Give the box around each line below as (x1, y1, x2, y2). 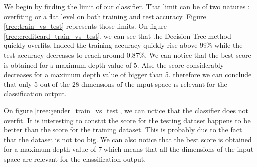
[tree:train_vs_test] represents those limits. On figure (4, 21, 167, 31)
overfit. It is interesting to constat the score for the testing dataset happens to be (4, 115, 251, 125)
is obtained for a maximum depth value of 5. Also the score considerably (4, 59, 224, 70)
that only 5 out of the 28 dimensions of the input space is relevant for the (4, 79, 227, 89)
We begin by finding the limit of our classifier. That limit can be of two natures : (4, 1, 250, 11)
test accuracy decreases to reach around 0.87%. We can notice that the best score (4, 49, 251, 60)
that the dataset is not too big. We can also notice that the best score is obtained (4, 134, 252, 144)
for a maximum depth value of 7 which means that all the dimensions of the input (4, 144, 254, 154)
